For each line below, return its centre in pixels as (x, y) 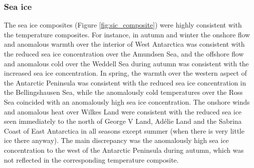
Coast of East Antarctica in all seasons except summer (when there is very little (124, 130)
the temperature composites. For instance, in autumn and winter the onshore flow (127, 34)
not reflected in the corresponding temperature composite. (91, 159)
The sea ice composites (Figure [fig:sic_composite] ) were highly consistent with (123, 25)
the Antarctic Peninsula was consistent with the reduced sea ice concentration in (125, 82)
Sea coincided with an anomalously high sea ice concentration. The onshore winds (127, 101)
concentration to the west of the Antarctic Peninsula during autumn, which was (124, 150)
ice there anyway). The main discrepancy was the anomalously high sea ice (116, 140)
